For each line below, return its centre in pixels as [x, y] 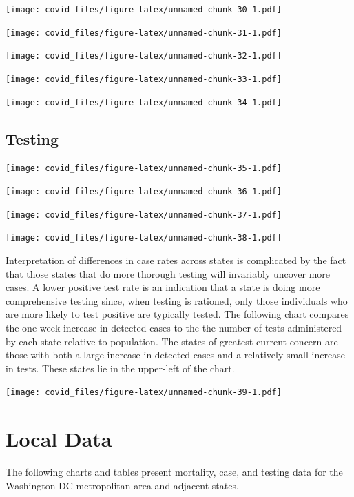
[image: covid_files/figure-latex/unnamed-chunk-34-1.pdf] [144, 102]
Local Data [59, 439]
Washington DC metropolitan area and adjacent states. [122, 485]
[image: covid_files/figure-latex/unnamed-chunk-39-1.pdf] [144, 393]
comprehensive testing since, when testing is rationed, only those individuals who [177, 300]
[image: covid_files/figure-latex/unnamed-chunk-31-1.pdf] [144, 33]
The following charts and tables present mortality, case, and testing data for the [174, 472]
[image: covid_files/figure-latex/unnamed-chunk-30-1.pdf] [144, 10]
